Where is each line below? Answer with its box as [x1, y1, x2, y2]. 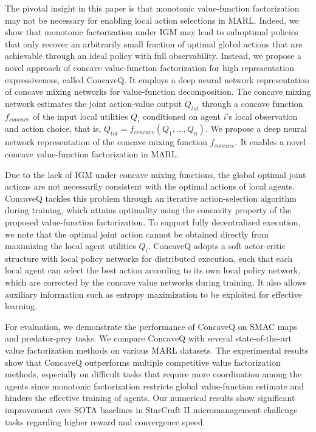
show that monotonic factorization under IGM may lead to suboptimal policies [5, 26, 298, 38]
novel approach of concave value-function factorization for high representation [5, 61, 294, 74]
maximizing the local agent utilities [5, 239, 136, 252]
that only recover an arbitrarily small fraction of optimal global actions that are [5, 37, 303, 50]
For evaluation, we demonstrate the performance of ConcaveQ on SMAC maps [5, 320, 297, 332]
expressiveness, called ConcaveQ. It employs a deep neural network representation [5, 73, 310, 86]
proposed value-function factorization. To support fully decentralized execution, [5, 215, 301, 228]
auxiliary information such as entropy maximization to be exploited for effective [5, 287, 302, 300]
